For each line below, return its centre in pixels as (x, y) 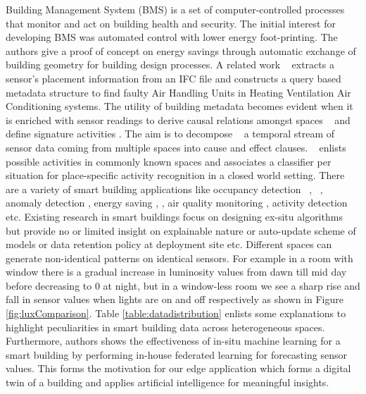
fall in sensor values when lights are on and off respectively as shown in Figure (175, 299)
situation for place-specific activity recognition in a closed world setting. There (175, 175)
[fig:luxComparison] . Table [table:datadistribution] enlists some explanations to (176, 313)
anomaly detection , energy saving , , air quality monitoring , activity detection (177, 203)
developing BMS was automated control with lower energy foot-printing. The (172, 37)
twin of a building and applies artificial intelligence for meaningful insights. (168, 382)
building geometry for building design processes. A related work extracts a (170, 64)
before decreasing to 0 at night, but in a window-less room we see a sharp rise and (183, 285)
